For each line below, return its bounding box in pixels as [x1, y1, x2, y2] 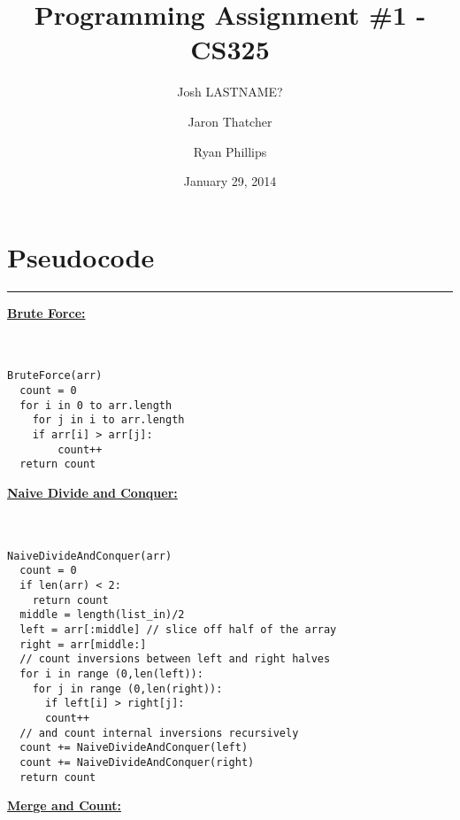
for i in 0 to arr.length [19, 398, 172, 412]
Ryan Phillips [193, 142, 267, 160]
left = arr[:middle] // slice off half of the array [19, 623, 337, 637]
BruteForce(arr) [7, 369, 103, 383]
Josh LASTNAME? [177, 82, 283, 101]
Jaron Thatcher [188, 112, 272, 130]
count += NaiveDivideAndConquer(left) [19, 741, 249, 754]
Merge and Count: [7, 796, 122, 815]
